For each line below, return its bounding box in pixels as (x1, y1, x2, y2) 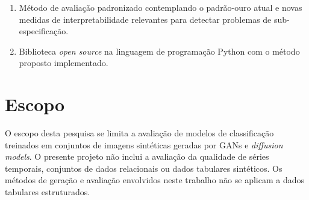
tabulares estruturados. (5, 186, 90, 198)
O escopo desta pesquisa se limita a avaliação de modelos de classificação (5, 127, 274, 139)
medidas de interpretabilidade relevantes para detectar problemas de (19, 13, 272, 25)
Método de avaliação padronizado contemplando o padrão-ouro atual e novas (19, 1, 302, 13)
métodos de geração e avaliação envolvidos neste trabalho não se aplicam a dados (5, 174, 305, 186)
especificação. (19, 25, 69, 37)
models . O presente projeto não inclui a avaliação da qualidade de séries (5, 150, 269, 163)
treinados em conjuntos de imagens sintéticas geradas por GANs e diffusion (5, 138, 283, 151)
